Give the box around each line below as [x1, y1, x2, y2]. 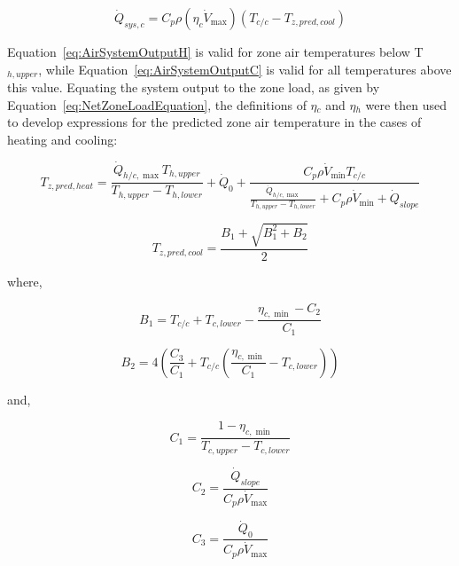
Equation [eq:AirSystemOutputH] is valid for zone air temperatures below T [7, 43, 424, 60]
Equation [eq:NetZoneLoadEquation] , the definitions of [7, 95, 307, 114]
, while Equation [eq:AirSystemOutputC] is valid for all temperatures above [38, 59, 452, 78]
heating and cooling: [7, 130, 118, 148]
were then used [365, 95, 447, 114]
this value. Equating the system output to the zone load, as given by [7, 78, 380, 97]
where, [7, 271, 43, 290]
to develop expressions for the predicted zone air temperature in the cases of [7, 113, 422, 131]
